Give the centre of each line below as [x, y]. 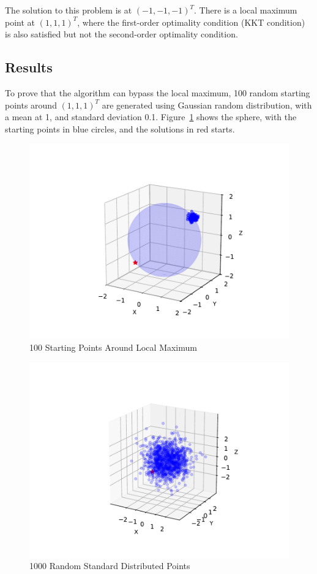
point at [20, 22]
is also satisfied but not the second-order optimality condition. [121, 34]
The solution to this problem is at [69, 10]
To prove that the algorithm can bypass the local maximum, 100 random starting [158, 92]
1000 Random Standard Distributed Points [110, 566]
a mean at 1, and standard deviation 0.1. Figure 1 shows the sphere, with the [151, 117]
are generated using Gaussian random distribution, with [207, 105]
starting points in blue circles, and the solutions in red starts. [120, 128]
